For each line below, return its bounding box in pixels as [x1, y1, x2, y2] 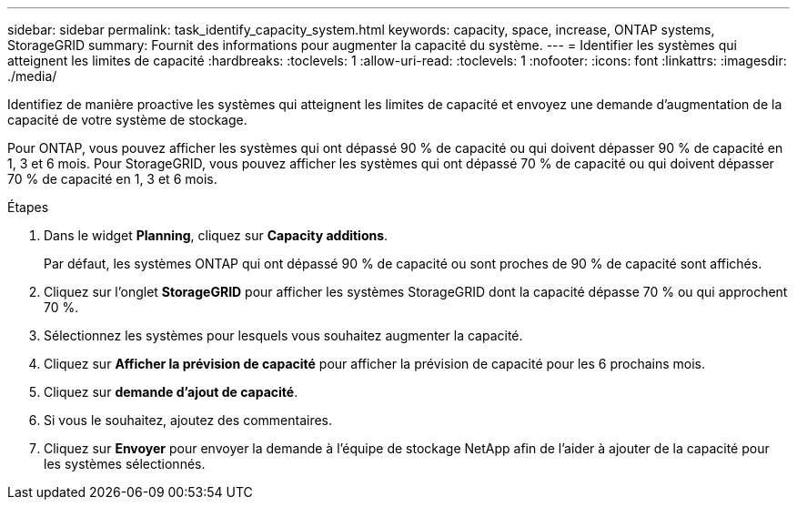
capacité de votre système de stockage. [7, 112, 247, 127]
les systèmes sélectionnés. [44, 456, 206, 472]
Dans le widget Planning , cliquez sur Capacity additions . [44, 228, 388, 243]
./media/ [7, 68, 57, 84]
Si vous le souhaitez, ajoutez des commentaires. [44, 412, 333, 428]
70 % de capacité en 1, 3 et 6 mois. [7, 171, 217, 187]
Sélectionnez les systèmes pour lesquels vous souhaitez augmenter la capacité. [44, 328, 523, 343]
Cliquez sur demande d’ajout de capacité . [44, 384, 298, 400]
